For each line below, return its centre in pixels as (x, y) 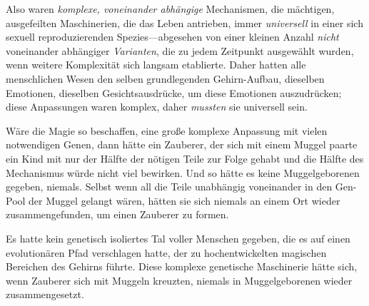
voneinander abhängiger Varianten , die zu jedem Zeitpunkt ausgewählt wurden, (180, 50)
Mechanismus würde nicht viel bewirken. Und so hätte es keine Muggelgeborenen (183, 172)
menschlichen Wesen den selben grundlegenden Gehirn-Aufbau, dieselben (165, 78)
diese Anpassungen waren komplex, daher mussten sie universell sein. (157, 107)
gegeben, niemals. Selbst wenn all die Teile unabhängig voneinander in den (169, 187)
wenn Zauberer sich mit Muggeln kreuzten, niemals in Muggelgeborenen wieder (179, 280)
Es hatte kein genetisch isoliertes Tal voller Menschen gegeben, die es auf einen (178, 238)
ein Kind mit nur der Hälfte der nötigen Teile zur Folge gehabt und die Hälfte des (185, 158)
